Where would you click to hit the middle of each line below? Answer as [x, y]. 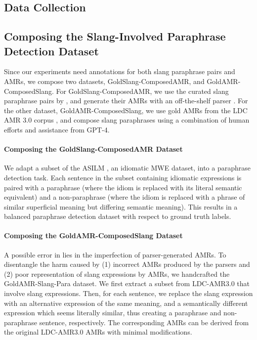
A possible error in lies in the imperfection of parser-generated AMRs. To [115, 254]
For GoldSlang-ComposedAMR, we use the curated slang [142, 91]
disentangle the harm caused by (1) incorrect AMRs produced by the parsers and [127, 264]
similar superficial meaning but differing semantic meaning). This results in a [121, 206]
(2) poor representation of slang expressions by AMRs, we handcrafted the [117, 274]
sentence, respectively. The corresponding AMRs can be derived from [144, 322]
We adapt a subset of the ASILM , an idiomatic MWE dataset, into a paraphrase [127, 168]
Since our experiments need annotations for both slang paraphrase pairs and [120, 71]
